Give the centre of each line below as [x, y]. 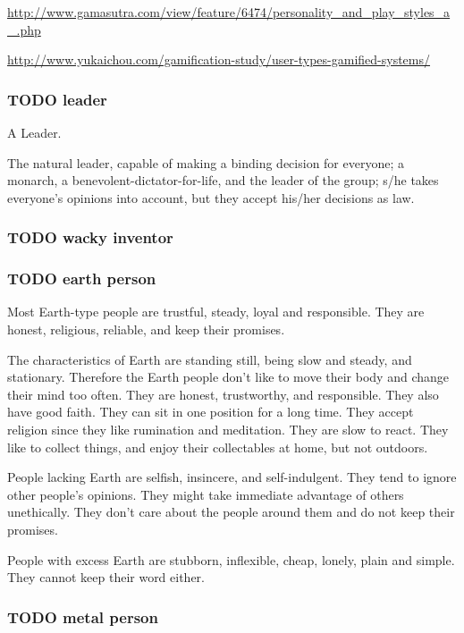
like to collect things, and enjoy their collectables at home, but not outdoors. [218, 447]
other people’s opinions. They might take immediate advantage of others [206, 494]
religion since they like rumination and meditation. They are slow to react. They [228, 429]
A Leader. [34, 132]
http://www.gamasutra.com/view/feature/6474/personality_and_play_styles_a [229, 12]
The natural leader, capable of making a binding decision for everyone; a [206, 162]
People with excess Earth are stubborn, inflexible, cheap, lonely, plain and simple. [231, 559]
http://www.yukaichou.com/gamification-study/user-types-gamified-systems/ [219, 59]
